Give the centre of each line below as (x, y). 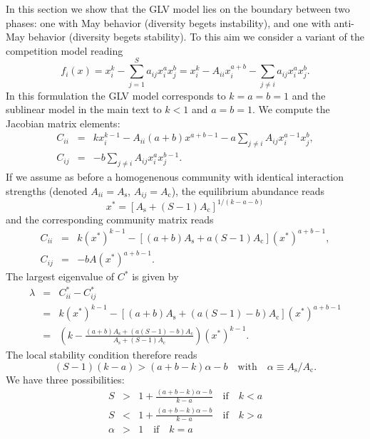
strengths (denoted (47, 190)
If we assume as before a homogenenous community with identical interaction (175, 177)
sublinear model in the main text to (84, 109)
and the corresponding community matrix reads (110, 219)
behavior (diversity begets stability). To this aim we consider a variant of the (196, 37)
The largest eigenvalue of (60, 276)
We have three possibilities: (65, 379)
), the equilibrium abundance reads (248, 190)
